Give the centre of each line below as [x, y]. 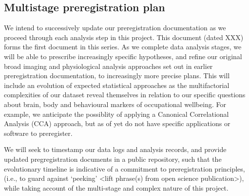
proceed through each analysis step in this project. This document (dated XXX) [124, 37]
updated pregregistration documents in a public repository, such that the [113, 159]
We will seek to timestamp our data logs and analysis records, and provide [115, 149]
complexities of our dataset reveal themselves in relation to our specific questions [125, 95]
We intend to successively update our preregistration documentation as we [115, 28]
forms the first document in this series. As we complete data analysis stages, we [123, 47]
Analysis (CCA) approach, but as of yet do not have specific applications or [117, 123]
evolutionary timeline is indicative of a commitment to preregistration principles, [124, 168]
